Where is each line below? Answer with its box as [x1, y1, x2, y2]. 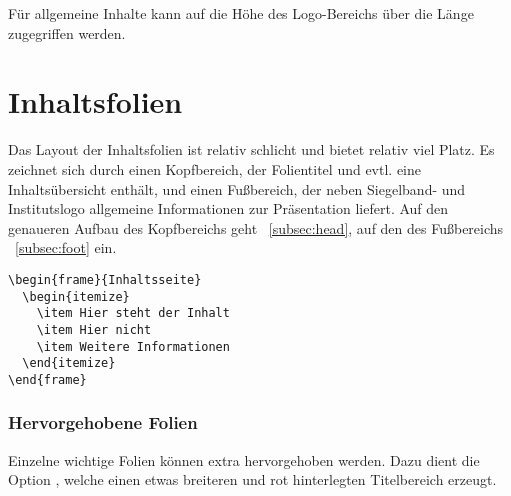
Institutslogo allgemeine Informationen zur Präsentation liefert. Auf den [8, 198, 449, 219]
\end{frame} [8, 372, 87, 387]
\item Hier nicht [36, 322, 152, 337]
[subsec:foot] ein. [15, 237, 117, 258]
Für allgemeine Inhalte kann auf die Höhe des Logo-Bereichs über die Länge [8, 3, 474, 23]
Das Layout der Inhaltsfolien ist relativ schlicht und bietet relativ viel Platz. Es [8, 139, 495, 160]
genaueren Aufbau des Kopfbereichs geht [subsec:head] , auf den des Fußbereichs [8, 217, 504, 238]
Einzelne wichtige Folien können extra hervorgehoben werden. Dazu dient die [8, 449, 480, 470]
